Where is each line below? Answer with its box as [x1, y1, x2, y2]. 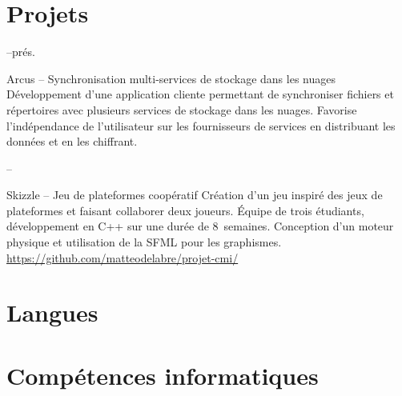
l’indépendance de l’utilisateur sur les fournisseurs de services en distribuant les [6, 117, 396, 134]
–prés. [6, 43, 35, 60]
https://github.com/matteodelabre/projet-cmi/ [6, 249, 239, 266]
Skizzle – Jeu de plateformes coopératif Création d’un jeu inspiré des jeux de [6, 186, 383, 203]
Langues [6, 296, 98, 329]
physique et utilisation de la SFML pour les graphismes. [6, 234, 282, 250]
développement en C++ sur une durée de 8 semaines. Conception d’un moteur [6, 218, 394, 234]
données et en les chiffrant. [6, 133, 138, 150]
